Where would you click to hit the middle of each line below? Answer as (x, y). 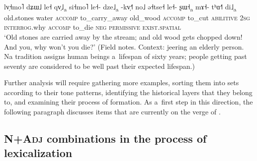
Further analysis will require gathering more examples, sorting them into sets (122, 82)
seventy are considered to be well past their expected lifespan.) (99, 66)
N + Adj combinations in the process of (105, 138)
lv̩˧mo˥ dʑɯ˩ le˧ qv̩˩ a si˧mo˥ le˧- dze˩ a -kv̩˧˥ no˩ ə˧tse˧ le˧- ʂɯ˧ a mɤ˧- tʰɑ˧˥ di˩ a (120, 7)
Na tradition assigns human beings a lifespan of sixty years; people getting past (126, 56)
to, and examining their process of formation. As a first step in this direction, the (128, 102)
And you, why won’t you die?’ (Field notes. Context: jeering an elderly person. (124, 46)
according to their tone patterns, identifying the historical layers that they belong (128, 92)
